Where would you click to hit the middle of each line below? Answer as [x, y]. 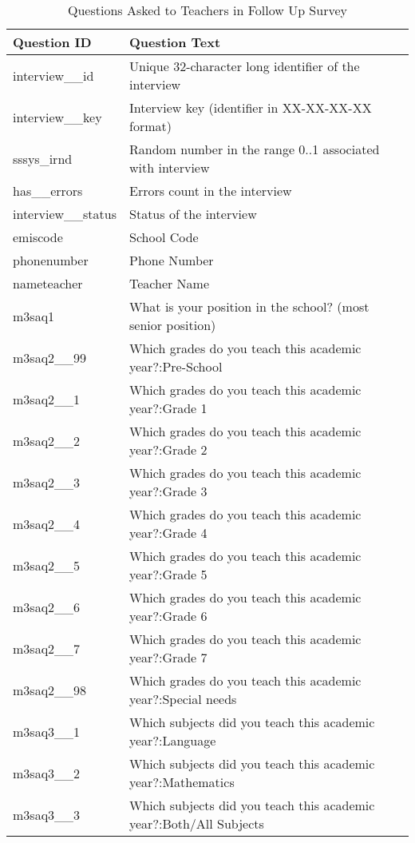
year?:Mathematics [182, 782]
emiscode [38, 237]
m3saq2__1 [47, 399]
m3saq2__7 [47, 648]
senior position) [173, 325]
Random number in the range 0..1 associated [255, 149]
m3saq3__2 [47, 773]
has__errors [48, 191]
